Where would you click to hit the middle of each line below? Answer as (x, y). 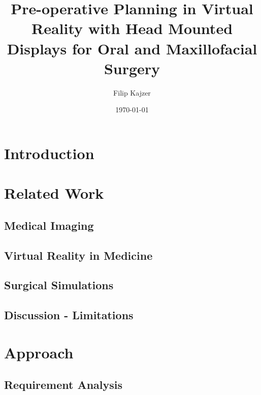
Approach (39, 352)
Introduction (49, 153)
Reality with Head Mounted (132, 28)
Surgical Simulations (59, 285)
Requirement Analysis (63, 385)
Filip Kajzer (132, 92)
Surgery (132, 68)
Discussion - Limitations (69, 315)
